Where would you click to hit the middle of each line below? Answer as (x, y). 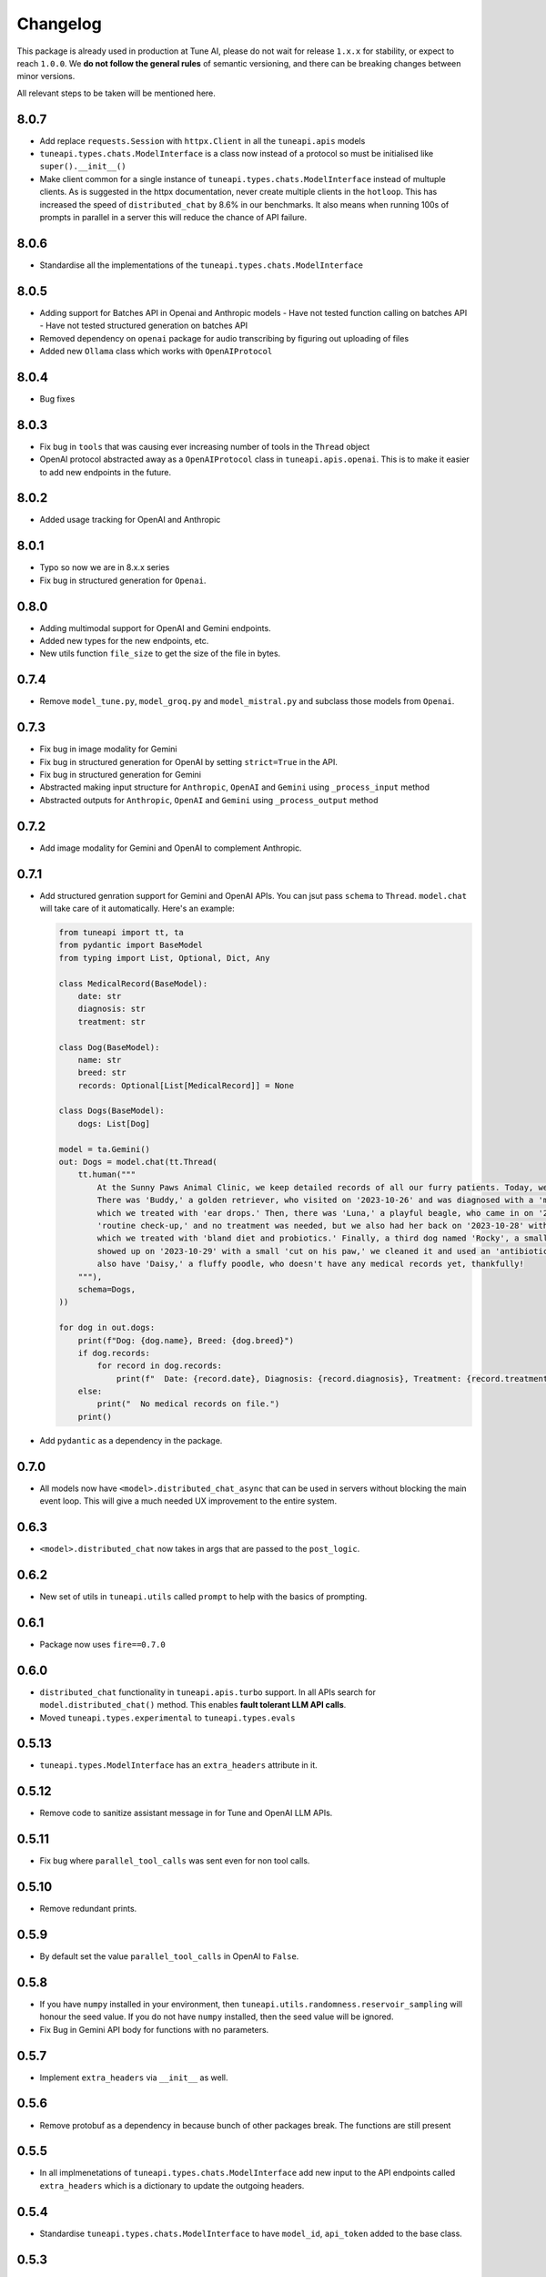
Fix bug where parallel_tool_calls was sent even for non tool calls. (175, 1861)
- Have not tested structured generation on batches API (144, 326)
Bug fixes (57, 398)
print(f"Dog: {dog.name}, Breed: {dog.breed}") (186, 1340)
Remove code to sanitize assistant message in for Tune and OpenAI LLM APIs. (186, 1813)
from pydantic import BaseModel (131, 945)
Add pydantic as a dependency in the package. (131, 1440)
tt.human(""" (107, 1174)
